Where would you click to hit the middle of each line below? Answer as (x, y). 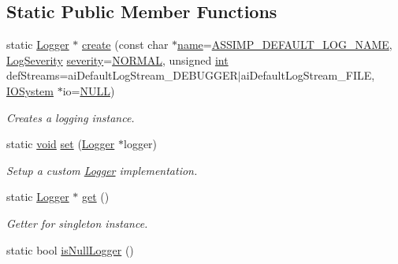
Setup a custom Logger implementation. (102, 170)
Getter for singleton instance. (77, 223)
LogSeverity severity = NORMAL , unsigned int (117, 59)
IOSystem (30, 90)
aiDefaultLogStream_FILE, (308, 75)
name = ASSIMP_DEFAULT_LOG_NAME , (285, 45)
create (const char (125, 45)
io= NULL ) (89, 90)
